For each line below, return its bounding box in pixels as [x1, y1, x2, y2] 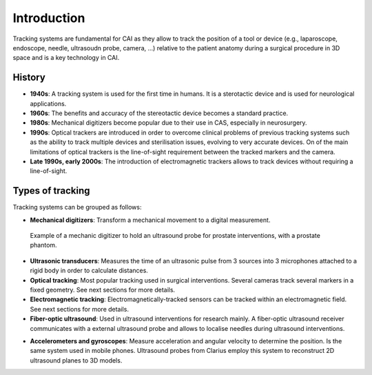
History [12, 72, 46, 83]
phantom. [30, 241, 58, 250]
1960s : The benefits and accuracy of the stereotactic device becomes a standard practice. [30, 109, 289, 117]
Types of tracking [12, 185, 90, 196]
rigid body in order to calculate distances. [30, 266, 148, 275]
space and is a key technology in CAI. [12, 54, 120, 62]
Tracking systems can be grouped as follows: [12, 203, 142, 212]
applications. [30, 99, 67, 108]
